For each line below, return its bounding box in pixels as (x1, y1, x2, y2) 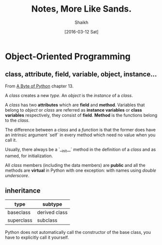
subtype (42, 201, 62, 208)
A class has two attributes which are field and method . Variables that (5, 102, 145, 108)
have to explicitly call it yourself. (5, 234, 69, 241)
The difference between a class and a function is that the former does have (5, 127, 156, 132)
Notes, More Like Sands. (31, 3, 132, 15)
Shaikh (74, 19, 89, 25)
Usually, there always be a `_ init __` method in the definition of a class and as (5, 147, 156, 153)
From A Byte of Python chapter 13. (5, 83, 74, 89)
